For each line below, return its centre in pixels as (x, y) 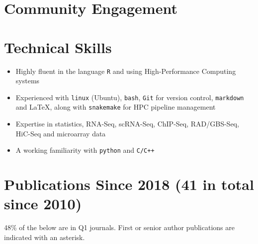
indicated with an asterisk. (44, 237)
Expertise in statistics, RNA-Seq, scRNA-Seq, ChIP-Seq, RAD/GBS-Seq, (127, 124)
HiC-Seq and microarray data (61, 133)
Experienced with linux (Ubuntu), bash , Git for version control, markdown (130, 97)
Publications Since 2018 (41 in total (129, 184)
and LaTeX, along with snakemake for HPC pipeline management (116, 107)
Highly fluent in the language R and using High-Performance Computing (126, 71)
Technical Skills (58, 47)
